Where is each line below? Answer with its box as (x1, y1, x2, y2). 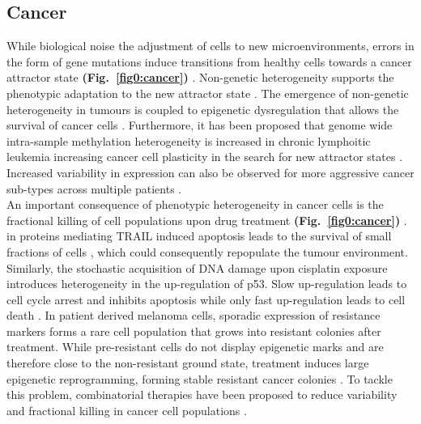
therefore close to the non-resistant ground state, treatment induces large (6, 354, 369, 371)
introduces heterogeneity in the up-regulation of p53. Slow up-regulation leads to (6, 275, 407, 292)
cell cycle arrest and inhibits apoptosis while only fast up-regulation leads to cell (6, 290, 406, 307)
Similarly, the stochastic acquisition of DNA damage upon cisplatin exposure (6, 259, 388, 276)
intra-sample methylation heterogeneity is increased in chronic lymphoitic (6, 132, 371, 149)
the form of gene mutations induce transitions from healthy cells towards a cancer (6, 53, 412, 70)
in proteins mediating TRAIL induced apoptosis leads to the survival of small (6, 227, 392, 244)
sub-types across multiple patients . (6, 180, 182, 197)
